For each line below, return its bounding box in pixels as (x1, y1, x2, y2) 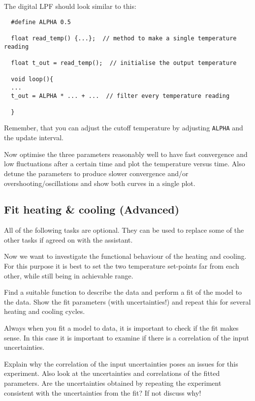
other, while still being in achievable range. (4, 270, 133, 280)
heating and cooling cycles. (4, 306, 85, 316)
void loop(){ (11, 76, 54, 83)
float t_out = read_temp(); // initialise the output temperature (11, 59, 237, 66)
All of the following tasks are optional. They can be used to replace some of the (4, 225, 244, 235)
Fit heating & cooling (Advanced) (4, 202, 180, 217)
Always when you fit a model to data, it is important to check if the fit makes (4, 323, 239, 333)
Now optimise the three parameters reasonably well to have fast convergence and (4, 149, 248, 159)
